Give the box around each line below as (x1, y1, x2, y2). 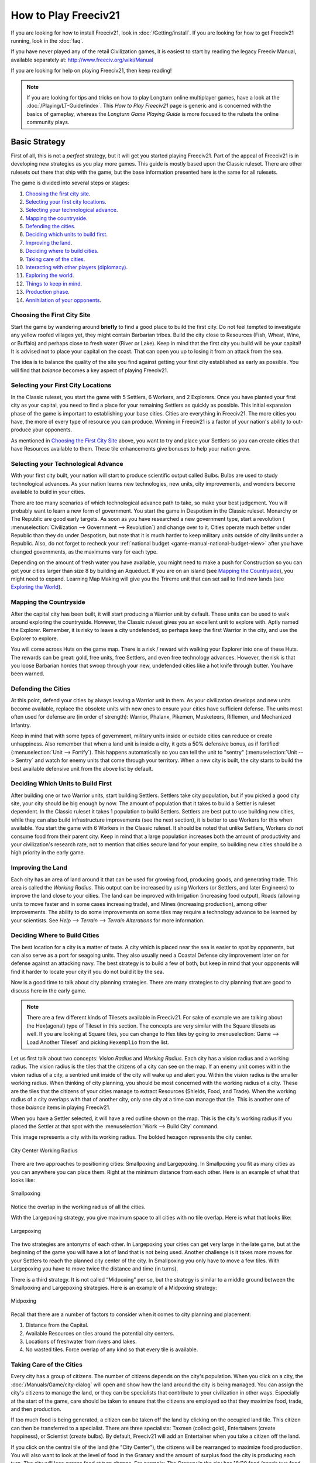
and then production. (11, 1405, 61, 1413)
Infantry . (11, 722, 32, 729)
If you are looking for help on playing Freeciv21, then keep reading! (11, 67, 172, 74)
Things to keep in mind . (25, 280, 83, 287)
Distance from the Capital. (25, 1321, 89, 1328)
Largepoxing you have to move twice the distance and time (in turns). (11, 1265, 178, 1272)
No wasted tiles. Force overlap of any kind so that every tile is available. (25, 1346, 198, 1353)
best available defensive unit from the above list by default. (11, 765, 153, 772)
